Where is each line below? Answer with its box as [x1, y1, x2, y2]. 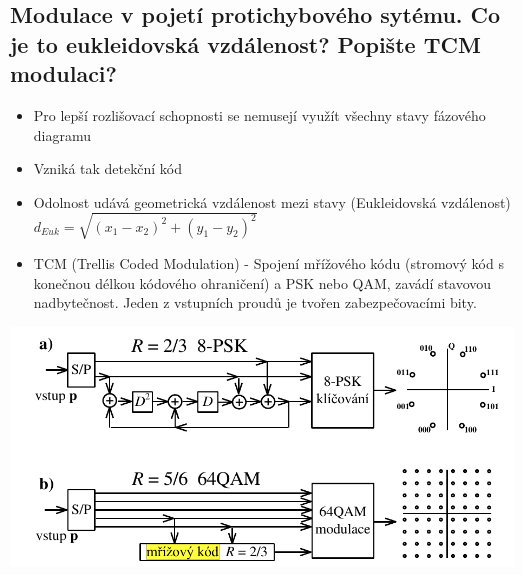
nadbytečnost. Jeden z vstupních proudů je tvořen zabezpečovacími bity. [33, 292, 477, 313]
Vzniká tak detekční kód [33, 158, 182, 179]
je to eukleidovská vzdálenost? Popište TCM [10, 28, 481, 59]
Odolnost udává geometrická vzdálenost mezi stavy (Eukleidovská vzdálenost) [33, 191, 511, 212]
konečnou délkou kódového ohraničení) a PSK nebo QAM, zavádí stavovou [33, 272, 492, 293]
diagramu [33, 124, 92, 145]
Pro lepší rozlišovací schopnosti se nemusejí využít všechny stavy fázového [33, 104, 486, 125]
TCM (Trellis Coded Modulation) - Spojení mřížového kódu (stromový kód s [33, 252, 504, 273]
